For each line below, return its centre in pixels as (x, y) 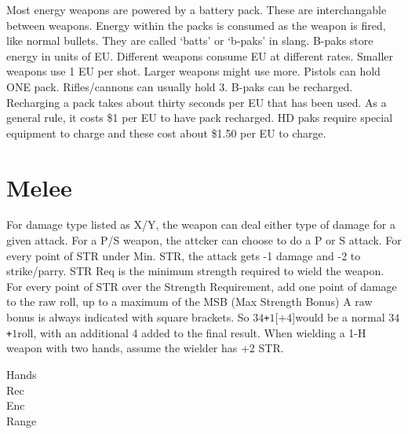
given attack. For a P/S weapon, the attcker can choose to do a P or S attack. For (204, 240)
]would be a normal (339, 317)
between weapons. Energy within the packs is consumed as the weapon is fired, (196, 25)
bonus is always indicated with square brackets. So (128, 317)
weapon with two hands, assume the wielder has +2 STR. (145, 348)
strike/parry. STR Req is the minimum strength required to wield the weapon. (195, 271)
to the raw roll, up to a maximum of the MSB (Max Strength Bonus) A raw (189, 302)
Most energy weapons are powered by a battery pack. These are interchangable (197, 9)
